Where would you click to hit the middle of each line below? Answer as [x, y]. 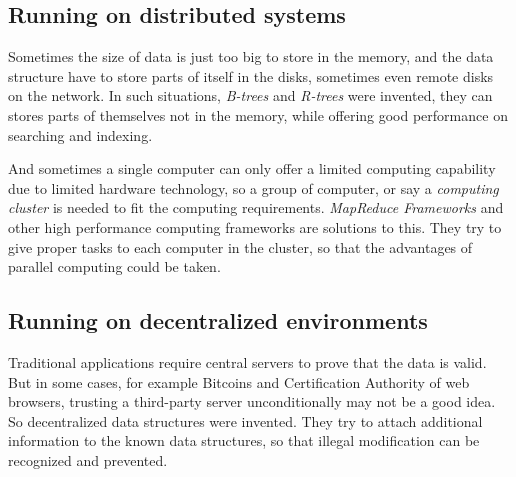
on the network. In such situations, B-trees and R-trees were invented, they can [250, 95]
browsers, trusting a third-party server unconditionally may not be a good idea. [252, 401]
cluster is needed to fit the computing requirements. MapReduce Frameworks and [256, 207]
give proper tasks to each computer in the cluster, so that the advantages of [240, 246]
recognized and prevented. [88, 459]
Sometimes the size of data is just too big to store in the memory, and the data [251, 56]
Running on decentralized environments [218, 320]
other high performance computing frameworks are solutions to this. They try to [255, 226]
